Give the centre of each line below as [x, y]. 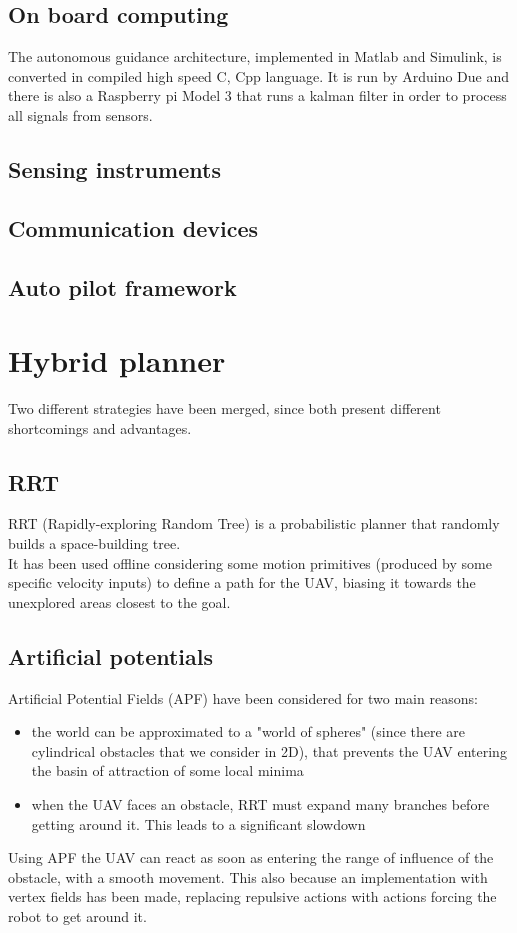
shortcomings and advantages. [100, 427]
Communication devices [133, 227]
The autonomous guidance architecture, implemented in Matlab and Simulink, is [255, 56]
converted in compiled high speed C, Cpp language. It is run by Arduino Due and [259, 75]
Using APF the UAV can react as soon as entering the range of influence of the [251, 857]
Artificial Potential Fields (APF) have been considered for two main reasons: [243, 697]
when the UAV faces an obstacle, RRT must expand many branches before [260, 803]
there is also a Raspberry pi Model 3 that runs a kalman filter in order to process [257, 95]
